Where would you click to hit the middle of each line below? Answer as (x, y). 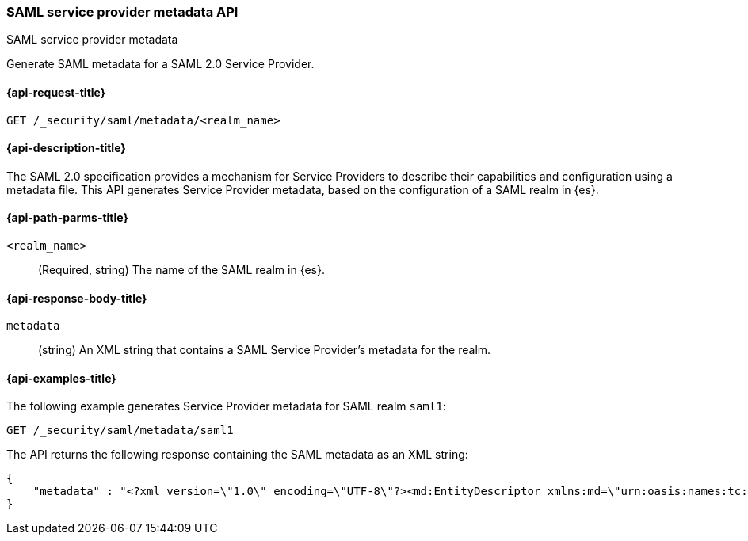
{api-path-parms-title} (68, 218)
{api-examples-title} (61, 378)
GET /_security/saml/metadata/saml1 (120, 431)
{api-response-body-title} (77, 298)
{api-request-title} (56, 92)
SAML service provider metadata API (122, 12)
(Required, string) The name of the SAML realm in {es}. (182, 270)
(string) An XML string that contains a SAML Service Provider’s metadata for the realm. (265, 350)
